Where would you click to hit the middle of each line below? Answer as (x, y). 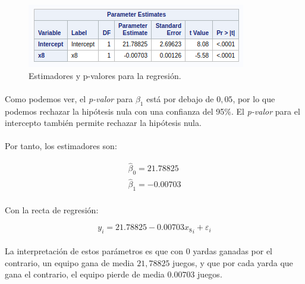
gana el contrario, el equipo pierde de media (85, 274)
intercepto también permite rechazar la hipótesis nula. (103, 123)
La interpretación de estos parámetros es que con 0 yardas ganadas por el (139, 251)
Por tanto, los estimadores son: (61, 146)
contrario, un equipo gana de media (70, 262)
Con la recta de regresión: (52, 209)
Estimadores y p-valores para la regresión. (105, 75)
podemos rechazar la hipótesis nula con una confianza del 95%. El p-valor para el (152, 111)
